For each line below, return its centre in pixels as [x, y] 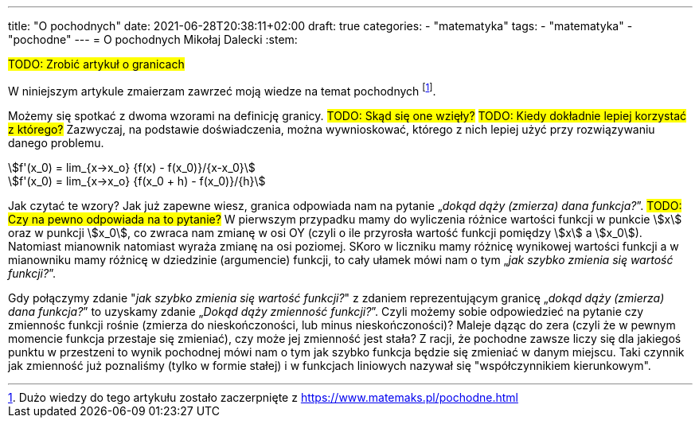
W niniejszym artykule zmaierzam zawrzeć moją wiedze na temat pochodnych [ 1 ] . [222, 90]
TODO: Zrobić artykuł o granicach [96, 64]
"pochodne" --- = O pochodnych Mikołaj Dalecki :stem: [153, 39]
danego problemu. [56, 142]
